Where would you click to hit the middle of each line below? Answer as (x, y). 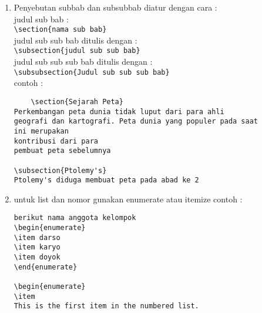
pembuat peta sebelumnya (62, 151)
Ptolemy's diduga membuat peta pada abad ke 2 (106, 180)
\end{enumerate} (46, 267)
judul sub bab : (41, 19)
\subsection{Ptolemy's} (60, 170)
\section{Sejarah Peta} (77, 101)
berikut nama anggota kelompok (75, 218)
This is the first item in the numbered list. (106, 306)
